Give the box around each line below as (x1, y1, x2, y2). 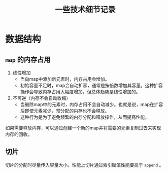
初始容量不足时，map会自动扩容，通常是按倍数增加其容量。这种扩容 (20, 82, 163, 88)
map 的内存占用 (5, 55, 51, 64)
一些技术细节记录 (55, 5, 116, 15)
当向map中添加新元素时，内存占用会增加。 (20, 76, 110, 82)
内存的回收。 (5, 131, 32, 137)
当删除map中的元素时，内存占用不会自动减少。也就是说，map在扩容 (20, 101, 163, 107)
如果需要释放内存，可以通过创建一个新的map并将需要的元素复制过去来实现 (5, 125, 161, 131)
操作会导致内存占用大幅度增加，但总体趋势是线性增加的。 (20, 89, 141, 94)
